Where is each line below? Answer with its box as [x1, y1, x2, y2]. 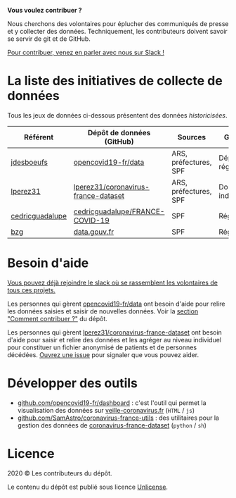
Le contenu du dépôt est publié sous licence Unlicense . [7, 483, 169, 491]
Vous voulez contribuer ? [7, 6, 82, 14]
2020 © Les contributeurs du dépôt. [7, 468, 112, 478]
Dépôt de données [87, 127, 151, 137]
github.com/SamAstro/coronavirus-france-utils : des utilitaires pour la [17, 413, 220, 422]
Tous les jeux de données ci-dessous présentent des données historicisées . [7, 111, 228, 119]
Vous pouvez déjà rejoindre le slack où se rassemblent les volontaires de [7, 278, 218, 287]
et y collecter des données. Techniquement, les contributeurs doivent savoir [7, 27, 228, 35]
